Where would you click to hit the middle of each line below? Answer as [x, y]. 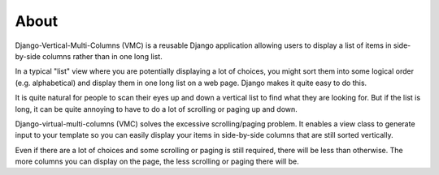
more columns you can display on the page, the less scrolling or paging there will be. [157, 161]
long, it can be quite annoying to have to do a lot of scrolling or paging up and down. [156, 109]
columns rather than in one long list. [102, 56]
